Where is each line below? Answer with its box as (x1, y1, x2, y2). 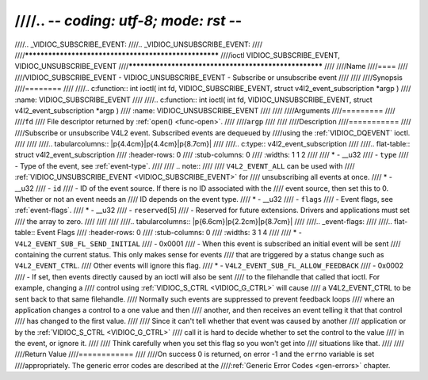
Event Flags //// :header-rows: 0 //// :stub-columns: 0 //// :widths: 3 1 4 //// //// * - (36, 228, 303, 237)
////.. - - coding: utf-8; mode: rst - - (14, 12, 243, 29)
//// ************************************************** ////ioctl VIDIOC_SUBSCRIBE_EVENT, (14, 50, 341, 59)
